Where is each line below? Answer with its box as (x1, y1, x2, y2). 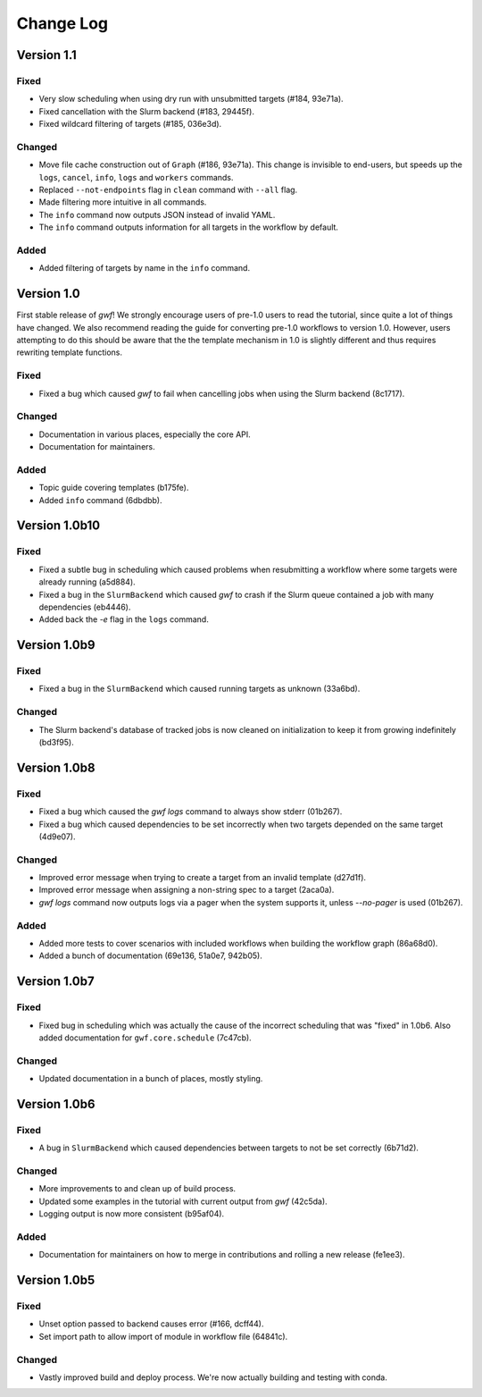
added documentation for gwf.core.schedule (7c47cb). (38, 1032, 252, 1043)
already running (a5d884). (38, 576, 136, 587)
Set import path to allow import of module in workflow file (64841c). (38, 1331, 288, 1342)
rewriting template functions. (16, 347, 122, 358)
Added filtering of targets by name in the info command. (38, 263, 250, 274)
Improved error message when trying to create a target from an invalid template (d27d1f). (38, 872, 366, 883)
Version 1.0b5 (16, 1273, 96, 1288)
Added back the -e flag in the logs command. (38, 614, 209, 625)
